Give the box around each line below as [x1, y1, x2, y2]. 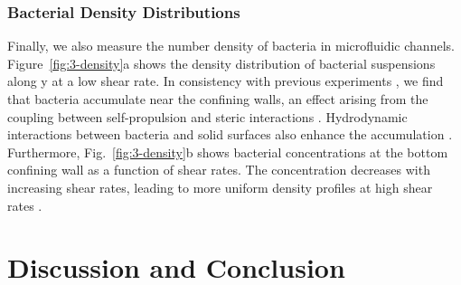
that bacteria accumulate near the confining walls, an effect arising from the [7, 90, 428, 108]
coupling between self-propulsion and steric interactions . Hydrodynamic [7, 107, 408, 126]
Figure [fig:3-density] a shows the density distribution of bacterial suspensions [7, 53, 436, 72]
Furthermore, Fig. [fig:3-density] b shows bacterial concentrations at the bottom [7, 142, 448, 161]
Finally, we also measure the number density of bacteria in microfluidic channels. [7, 36, 455, 55]
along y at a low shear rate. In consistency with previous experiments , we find [7, 71, 444, 90]
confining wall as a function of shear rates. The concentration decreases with [7, 160, 430, 179]
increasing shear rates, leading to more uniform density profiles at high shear [7, 177, 433, 196]
